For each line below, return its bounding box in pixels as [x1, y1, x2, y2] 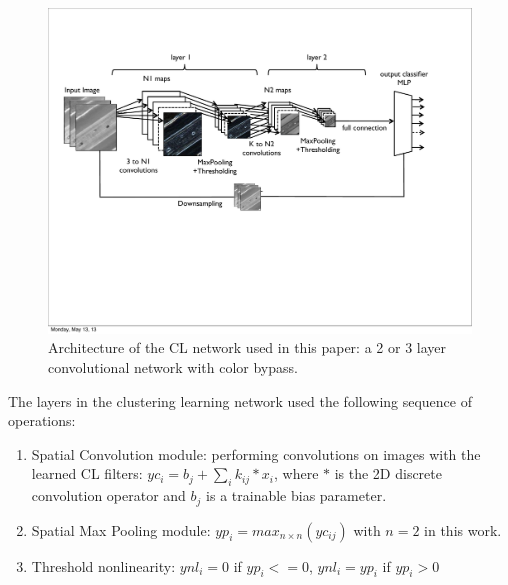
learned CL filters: [31, 463, 143, 484]
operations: [8, 410, 76, 431]
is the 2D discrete [334, 463, 442, 484]
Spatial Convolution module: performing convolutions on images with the [31, 443, 481, 464]
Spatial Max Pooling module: [31, 519, 211, 540]
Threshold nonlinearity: [31, 555, 176, 576]
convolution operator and [31, 485, 186, 506]
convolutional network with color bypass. [48, 357, 298, 378]
